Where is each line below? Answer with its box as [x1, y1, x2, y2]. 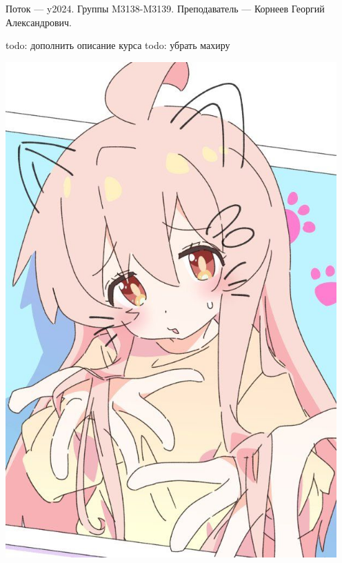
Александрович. [6, 14, 72, 29]
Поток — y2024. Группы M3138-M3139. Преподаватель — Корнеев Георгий [6, 1, 325, 15]
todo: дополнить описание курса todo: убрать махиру [6, 38, 230, 52]
